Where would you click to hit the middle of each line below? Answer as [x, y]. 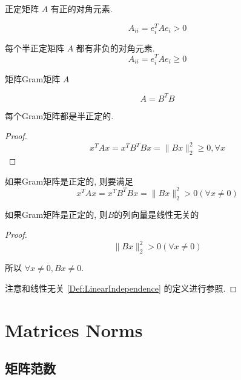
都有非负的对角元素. [115, 47]
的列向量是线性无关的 [157, 214]
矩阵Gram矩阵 [33, 78]
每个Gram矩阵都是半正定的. [59, 115]
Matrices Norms [74, 329]
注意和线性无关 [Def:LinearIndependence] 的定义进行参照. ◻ [121, 288]
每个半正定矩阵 [35, 47]
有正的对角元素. [81, 8]
